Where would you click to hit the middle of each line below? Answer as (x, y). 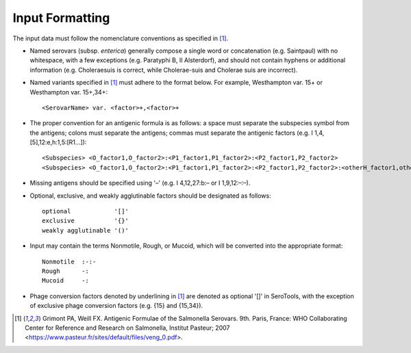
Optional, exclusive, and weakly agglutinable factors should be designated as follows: (150, 196)
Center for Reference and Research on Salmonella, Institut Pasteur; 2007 (127, 328)
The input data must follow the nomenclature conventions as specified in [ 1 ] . (121, 38)
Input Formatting (61, 18)
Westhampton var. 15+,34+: (69, 92)
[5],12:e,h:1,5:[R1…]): (58, 142)
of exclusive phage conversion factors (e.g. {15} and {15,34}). (116, 306)
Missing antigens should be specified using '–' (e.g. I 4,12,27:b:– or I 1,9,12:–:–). (140, 183)
